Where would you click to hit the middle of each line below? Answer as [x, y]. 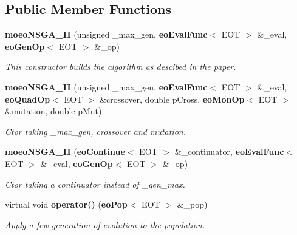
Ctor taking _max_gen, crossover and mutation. [95, 131]
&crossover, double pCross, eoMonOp [172, 99]
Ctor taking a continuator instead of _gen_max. [95, 184]
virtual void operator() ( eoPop [66, 204]
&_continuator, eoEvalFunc [229, 152]
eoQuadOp [28, 99]
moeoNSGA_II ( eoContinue [65, 152]
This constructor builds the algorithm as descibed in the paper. [121, 66]
